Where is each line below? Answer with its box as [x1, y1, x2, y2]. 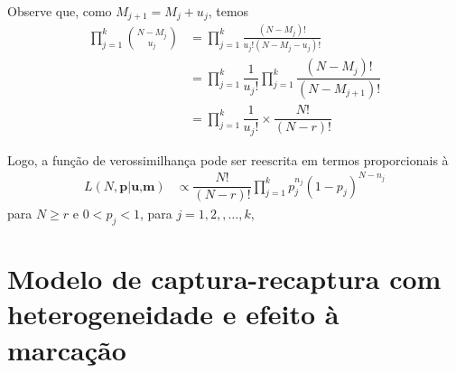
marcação [7, 331, 126, 368]
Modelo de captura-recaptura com [7, 260, 442, 297]
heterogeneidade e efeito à [7, 295, 340, 332]
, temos [208, 2, 249, 20]
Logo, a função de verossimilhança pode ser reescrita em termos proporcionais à [7, 150, 449, 169]
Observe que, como [7, 2, 112, 20]
